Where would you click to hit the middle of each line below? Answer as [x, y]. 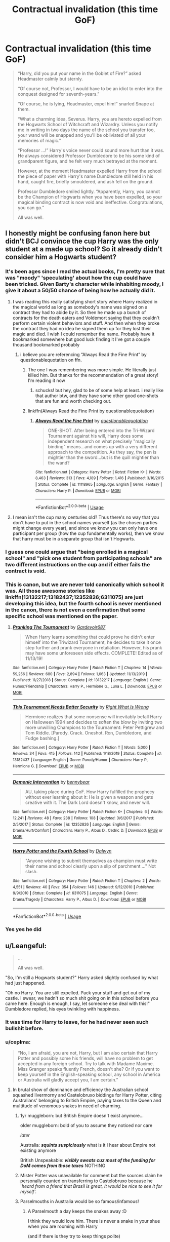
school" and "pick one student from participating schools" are [84, 558]
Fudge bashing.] [42, 738]
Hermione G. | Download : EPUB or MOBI [48, 766]
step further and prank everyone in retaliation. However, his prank [94, 648]
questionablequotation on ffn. [51, 360]
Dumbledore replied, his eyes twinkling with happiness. [63, 1009]
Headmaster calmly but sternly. [50, 79]
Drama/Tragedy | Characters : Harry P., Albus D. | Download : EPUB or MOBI [79, 899]
